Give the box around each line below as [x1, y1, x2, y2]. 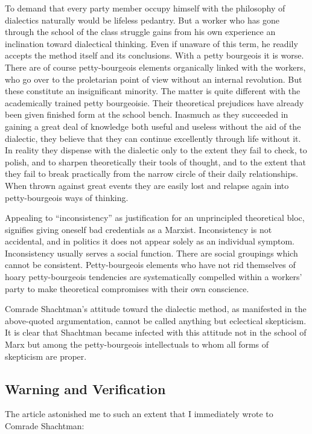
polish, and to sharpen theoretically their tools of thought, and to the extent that [5, 155, 306, 168]
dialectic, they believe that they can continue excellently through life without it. [5, 132, 301, 144]
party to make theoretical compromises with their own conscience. [5, 282, 249, 295]
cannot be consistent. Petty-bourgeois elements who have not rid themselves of [5, 258, 296, 271]
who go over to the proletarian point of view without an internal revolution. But [5, 72, 302, 85]
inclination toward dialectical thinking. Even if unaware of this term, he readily [5, 37, 298, 49]
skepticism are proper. [5, 349, 87, 362]
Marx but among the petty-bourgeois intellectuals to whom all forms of [5, 338, 269, 351]
